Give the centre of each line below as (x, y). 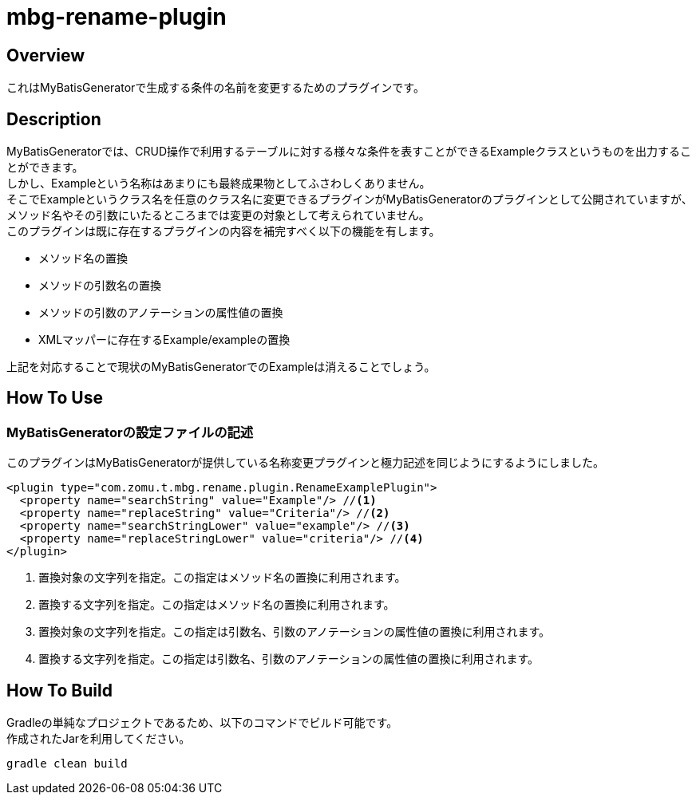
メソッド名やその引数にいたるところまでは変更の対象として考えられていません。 (218, 215)
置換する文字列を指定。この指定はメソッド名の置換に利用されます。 (217, 605)
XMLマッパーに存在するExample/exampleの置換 (164, 340)
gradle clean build (67, 764)
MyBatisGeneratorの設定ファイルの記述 (130, 432)
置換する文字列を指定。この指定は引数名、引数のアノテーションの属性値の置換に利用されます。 (289, 659)
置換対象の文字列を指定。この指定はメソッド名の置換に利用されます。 (222, 578)
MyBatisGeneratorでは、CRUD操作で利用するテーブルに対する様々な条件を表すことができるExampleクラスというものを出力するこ (349, 152)
